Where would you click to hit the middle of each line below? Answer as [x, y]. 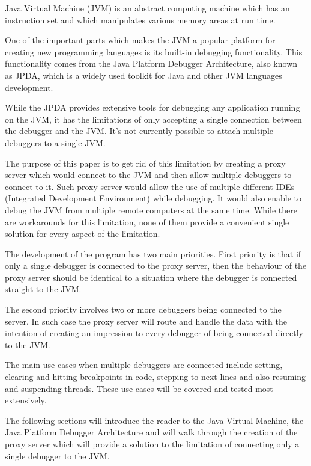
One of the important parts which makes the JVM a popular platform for [140, 40]
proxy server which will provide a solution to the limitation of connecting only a [152, 444]
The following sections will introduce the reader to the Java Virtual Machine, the [154, 420]
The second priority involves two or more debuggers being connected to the [143, 309]
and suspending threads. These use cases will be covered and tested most [139, 388]
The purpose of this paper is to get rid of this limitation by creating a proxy [145, 163]
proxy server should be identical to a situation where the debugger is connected [151, 277]
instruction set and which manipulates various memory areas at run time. [140, 20]
